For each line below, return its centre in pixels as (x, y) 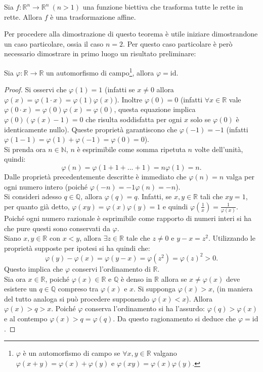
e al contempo (26, 318)
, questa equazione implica (155, 109)
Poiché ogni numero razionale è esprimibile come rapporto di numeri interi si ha (128, 218)
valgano (165, 353)
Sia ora (15, 278)
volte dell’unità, (219, 149)
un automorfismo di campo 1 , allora (100, 71)
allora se (174, 278)
